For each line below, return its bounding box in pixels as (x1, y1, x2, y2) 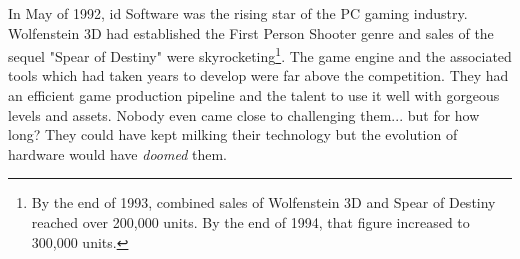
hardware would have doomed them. (8, 143, 228, 164)
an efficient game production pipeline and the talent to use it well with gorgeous (8, 85, 500, 106)
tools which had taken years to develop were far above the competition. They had (8, 65, 509, 86)
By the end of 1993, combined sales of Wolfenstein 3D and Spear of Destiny (31, 192, 496, 213)
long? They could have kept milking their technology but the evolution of (8, 124, 458, 145)
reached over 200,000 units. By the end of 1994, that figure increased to (31, 212, 470, 232)
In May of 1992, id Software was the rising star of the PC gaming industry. (8, 3, 468, 23)
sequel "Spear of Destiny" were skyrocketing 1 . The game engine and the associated (8, 43, 512, 66)
